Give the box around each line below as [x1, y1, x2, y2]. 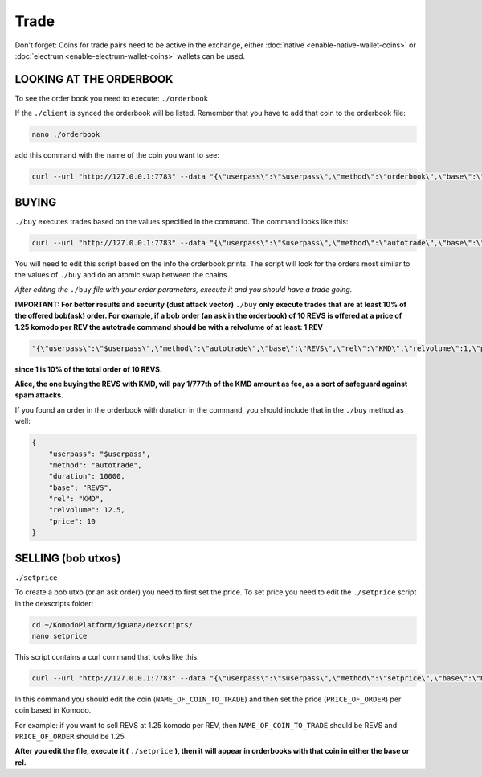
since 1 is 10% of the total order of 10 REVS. [14, 364, 162, 374]
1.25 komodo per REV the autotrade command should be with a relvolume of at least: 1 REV [14, 322, 324, 331]
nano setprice [31, 631, 88, 640]
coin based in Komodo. [14, 705, 92, 715]
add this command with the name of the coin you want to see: [14, 150, 220, 160]
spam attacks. [14, 390, 64, 400]
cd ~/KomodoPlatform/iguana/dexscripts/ [31, 620, 193, 629]
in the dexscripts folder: [14, 598, 94, 608]
